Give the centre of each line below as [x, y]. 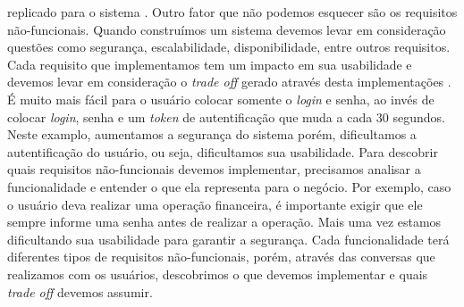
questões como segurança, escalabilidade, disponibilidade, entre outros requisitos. [229, 47]
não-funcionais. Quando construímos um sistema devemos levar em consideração [227, 29]
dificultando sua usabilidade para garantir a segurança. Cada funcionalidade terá [228, 239]
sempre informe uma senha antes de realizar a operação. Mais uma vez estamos [224, 222]
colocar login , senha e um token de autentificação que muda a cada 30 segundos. [227, 116]
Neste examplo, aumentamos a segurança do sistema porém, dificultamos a [212, 134]
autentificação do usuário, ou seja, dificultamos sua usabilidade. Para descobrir [223, 151]
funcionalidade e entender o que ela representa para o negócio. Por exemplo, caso [229, 186]
